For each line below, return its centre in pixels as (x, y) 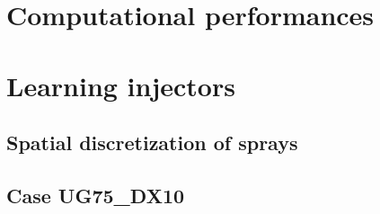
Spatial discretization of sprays (152, 143)
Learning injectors (121, 85)
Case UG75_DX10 (96, 195)
